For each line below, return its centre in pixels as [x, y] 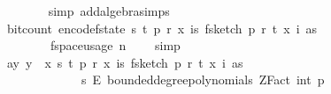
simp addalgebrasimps [109, 11]
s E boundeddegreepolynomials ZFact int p [203, 80]
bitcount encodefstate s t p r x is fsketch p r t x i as [162, 28]
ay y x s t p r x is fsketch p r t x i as [125, 62]
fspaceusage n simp [115, 45]
